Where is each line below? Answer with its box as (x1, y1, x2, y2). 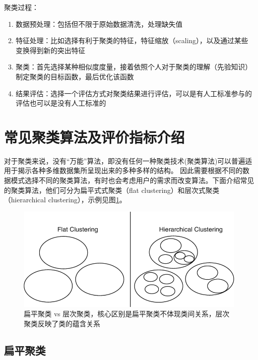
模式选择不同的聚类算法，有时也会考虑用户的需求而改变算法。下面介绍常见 (10, 175, 254, 185)
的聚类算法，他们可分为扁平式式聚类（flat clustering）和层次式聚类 (4, 184, 220, 195)
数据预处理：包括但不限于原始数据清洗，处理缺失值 (15, 18, 183, 29)
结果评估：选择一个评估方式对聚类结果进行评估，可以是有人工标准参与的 (15, 88, 252, 98)
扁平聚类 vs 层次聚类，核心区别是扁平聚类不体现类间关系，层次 (24, 308, 230, 319)
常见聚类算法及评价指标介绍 (4, 126, 185, 147)
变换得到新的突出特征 (15, 45, 85, 55)
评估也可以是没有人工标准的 (15, 98, 106, 108)
